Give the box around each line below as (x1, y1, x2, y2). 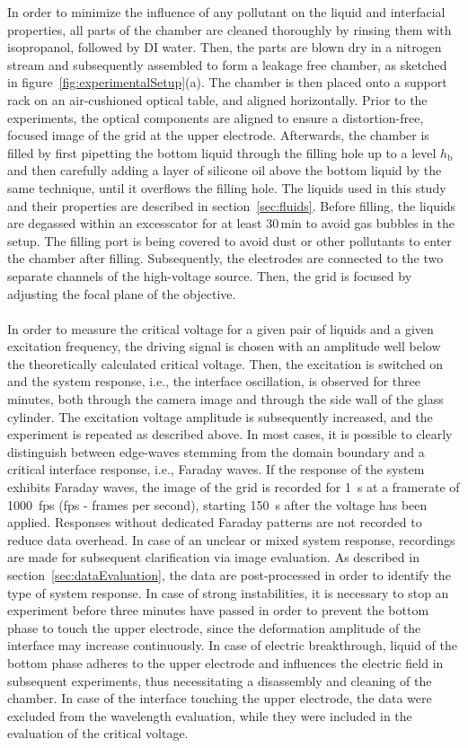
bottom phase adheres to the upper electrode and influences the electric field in (7, 653, 444, 672)
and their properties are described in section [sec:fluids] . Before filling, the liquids (7, 196, 456, 215)
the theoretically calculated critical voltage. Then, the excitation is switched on (7, 354, 444, 373)
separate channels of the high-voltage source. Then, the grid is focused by (7, 266, 412, 285)
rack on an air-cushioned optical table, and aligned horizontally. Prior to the (7, 90, 428, 109)
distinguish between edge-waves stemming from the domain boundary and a (7, 442, 425, 461)
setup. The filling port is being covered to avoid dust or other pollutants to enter (7, 231, 452, 250)
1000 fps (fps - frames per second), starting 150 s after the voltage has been (7, 495, 428, 514)
